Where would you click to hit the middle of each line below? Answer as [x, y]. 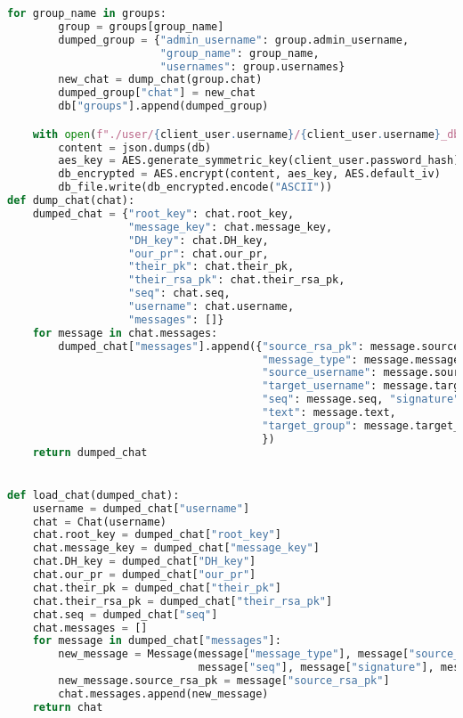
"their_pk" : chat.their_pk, [211, 267]
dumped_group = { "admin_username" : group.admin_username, [234, 40]
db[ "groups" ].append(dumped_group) [163, 106]
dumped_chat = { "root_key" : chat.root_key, [163, 213]
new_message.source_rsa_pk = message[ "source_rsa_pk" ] [224, 681]
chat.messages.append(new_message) [163, 694]
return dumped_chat [90, 452]
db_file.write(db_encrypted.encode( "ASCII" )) [195, 188]
